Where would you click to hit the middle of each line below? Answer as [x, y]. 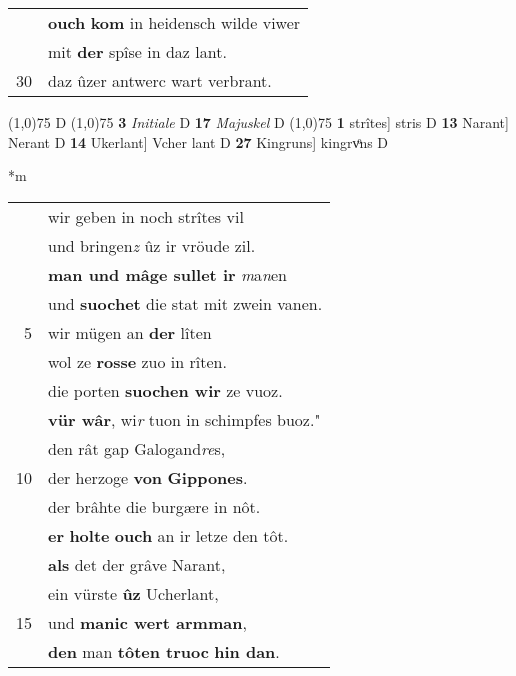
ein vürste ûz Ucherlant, [133, 593]
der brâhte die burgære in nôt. [154, 506]
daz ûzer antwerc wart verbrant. [160, 80]
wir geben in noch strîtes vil [146, 216]
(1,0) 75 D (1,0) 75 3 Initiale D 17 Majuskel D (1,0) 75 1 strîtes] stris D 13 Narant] [258, 122]
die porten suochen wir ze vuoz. [165, 390]
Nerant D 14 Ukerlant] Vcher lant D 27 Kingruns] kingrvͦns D [198, 141]
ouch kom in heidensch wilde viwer [174, 22]
